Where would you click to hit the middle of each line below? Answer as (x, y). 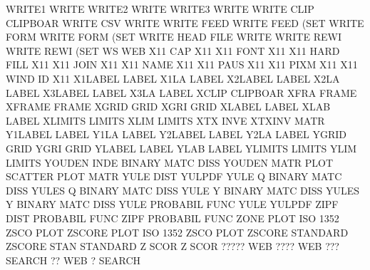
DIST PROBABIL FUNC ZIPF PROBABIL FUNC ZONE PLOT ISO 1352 (173, 218)
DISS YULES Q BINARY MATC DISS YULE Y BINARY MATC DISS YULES (183, 190)
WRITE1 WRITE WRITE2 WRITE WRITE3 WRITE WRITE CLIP (160, 9)
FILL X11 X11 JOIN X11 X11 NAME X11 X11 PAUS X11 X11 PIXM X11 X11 (182, 64)
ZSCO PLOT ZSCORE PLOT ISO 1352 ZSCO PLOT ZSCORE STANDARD (177, 232)
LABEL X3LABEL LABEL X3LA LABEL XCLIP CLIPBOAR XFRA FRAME (181, 92)
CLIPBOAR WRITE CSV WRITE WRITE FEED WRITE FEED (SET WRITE (185, 22)
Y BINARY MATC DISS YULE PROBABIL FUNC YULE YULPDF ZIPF (172, 204)
